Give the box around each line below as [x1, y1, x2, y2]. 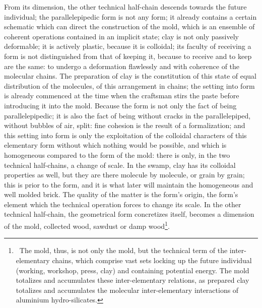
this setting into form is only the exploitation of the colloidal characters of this [4, 130, 247, 140]
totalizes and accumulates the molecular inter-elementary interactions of [16, 284, 239, 295]
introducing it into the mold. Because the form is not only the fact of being [4, 100, 237, 110]
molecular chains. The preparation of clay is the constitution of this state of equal [4, 71, 257, 81]
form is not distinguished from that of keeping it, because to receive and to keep [4, 50, 252, 61]
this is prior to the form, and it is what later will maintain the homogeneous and [4, 179, 253, 190]
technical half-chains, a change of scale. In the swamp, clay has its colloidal [4, 159, 236, 170]
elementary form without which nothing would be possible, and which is [4, 140, 227, 150]
